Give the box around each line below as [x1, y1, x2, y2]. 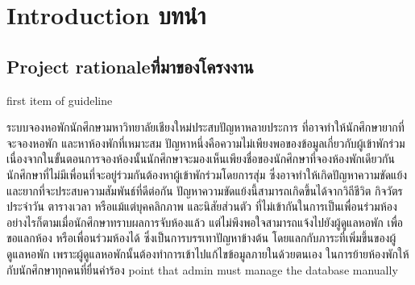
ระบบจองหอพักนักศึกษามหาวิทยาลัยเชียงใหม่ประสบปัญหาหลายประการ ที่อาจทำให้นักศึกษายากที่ [6, 119, 405, 136]
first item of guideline [6, 91, 113, 108]
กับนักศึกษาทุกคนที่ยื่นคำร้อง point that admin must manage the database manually [6, 261, 398, 278]
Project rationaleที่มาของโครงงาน [6, 53, 254, 78]
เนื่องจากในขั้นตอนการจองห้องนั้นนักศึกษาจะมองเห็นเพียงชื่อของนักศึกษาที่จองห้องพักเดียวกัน [6, 150, 395, 167]
